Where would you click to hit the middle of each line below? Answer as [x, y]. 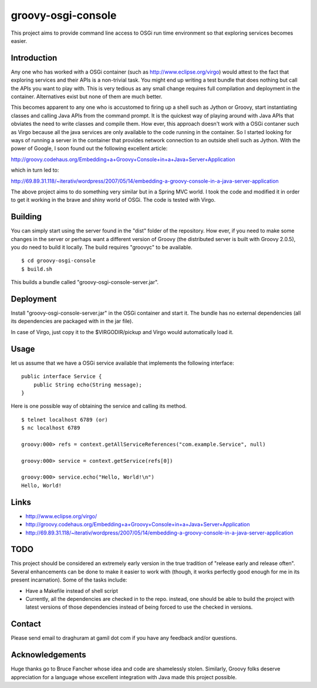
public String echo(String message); [87, 385]
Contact [26, 624]
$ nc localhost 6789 [51, 428]
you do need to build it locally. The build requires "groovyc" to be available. [102, 247]
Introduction [34, 58]
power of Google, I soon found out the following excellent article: [89, 148]
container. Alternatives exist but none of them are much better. [87, 96]
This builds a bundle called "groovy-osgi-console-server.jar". [85, 282]
